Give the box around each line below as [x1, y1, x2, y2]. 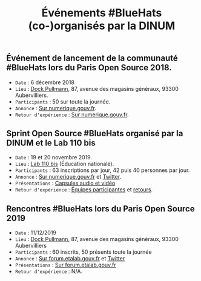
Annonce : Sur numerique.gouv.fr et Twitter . [15, 173, 122, 180]
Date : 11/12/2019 [15, 229, 56, 236]
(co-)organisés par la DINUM [28, 19, 176, 33]
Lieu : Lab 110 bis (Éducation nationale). [15, 160, 114, 168]
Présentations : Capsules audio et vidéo [15, 179, 116, 187]
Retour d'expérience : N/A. [15, 268, 83, 275]
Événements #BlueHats [41, 6, 162, 20]
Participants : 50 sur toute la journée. [15, 98, 111, 105]
